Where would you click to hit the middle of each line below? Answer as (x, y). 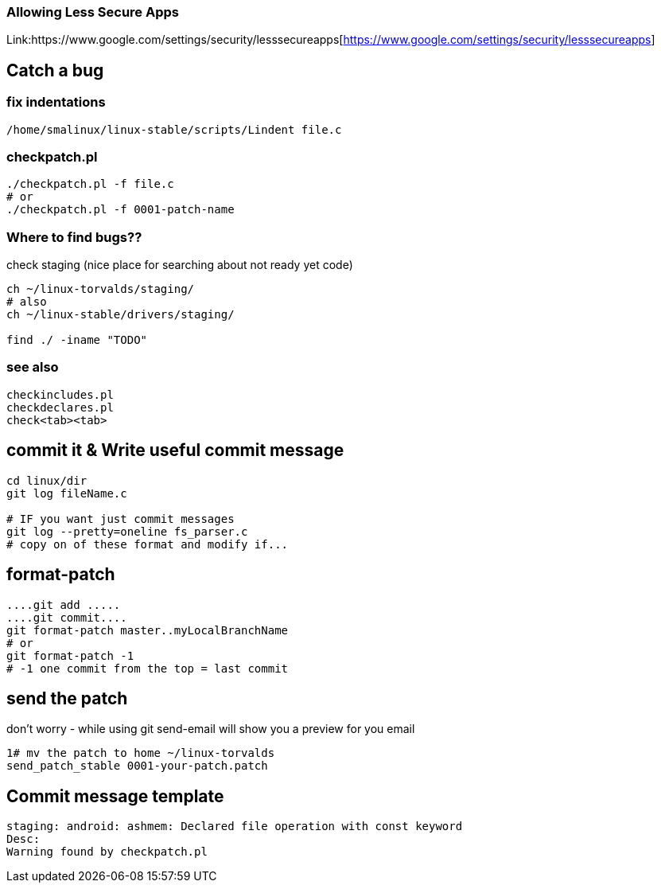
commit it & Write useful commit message (175, 450)
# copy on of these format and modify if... (148, 544)
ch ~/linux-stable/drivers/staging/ (121, 315)
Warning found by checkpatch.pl (107, 852)
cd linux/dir (47, 480)
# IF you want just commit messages (121, 519)
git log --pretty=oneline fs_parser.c (127, 531)
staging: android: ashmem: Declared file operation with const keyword (235, 827)
